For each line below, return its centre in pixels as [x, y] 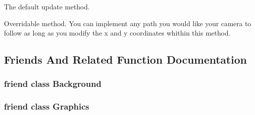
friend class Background [53, 84]
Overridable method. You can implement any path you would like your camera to [128, 23]
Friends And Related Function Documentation [126, 59]
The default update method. [47, 6]
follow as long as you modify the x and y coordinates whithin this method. [117, 33]
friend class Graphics [47, 106]
